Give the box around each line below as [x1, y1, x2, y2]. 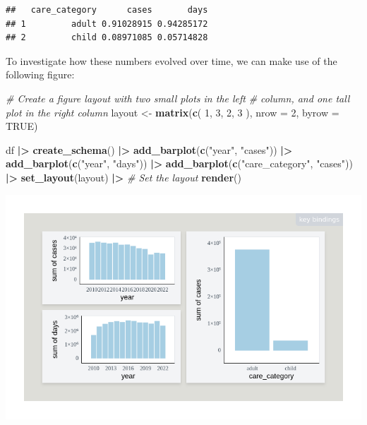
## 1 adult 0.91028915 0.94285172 [6, 18, 208, 29]
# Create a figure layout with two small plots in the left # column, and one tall [6, 90, 350, 105]
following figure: [6, 67, 75, 82]
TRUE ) [6, 119, 38, 133]
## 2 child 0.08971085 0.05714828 [6, 32, 208, 43]
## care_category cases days [6, 5, 208, 15]
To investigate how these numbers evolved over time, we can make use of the [6, 53, 337, 68]
